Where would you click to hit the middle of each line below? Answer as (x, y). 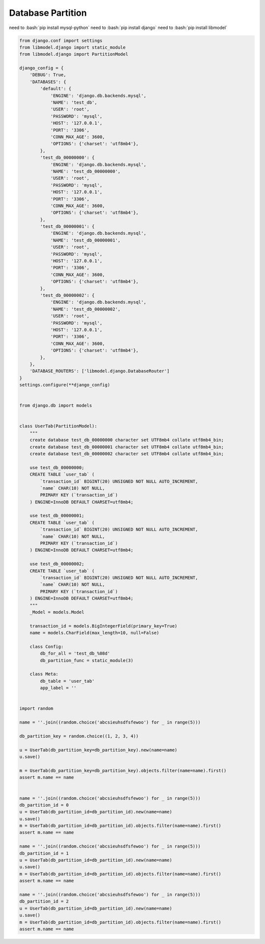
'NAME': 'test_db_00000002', (85, 309)
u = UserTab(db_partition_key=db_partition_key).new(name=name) (98, 750)
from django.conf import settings (61, 40)
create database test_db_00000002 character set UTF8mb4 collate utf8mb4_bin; (127, 454)
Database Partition (48, 13)
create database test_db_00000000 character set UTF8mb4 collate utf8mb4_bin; (127, 440)
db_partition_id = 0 (44, 805)
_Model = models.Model (57, 612)
